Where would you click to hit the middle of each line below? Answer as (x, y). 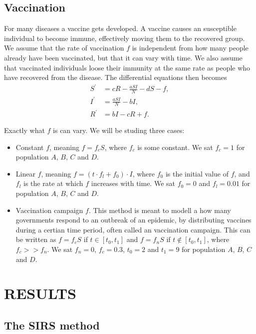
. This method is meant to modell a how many (160, 210)
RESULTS (40, 293)
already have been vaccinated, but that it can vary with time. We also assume (123, 57)
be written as (36, 239)
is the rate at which (53, 183)
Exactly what (24, 130)
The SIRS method (52, 325)
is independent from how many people (190, 48)
